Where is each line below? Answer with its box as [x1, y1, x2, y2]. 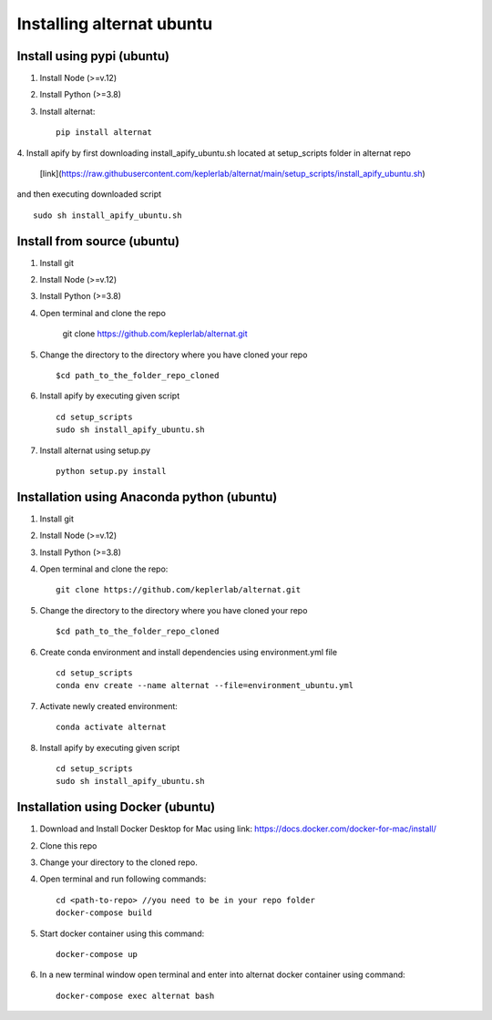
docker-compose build [56, 908, 152, 918]
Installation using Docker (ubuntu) [16, 799, 216, 815]
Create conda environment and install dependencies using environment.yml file [39, 646, 337, 657]
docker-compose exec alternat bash [56, 990, 215, 1001]
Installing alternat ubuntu [16, 14, 213, 34]
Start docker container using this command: [39, 928, 205, 939]
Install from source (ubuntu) [16, 233, 180, 249]
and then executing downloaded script [16, 189, 162, 200]
